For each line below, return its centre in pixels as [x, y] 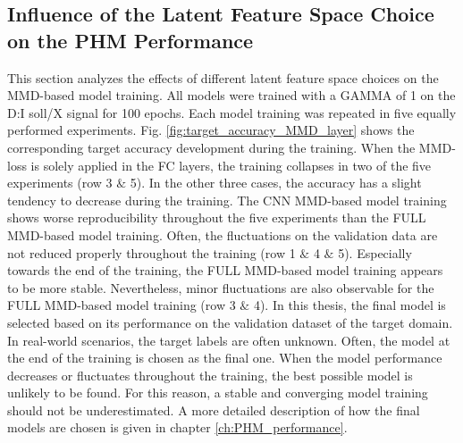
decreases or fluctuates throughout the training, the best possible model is [210, 375]
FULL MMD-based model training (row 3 [122, 305]
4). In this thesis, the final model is [349, 305]
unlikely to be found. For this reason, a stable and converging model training [218, 393]
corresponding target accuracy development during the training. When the [211, 147]
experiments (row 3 [60, 183]
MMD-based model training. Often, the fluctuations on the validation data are [223, 234]
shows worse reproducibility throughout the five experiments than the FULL [217, 217]
